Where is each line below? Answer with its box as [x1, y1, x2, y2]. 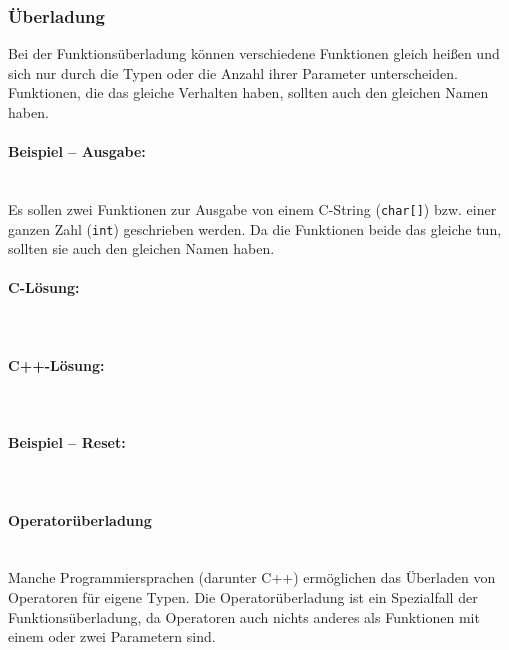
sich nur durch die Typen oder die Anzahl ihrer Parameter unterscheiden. [8, 62, 458, 83]
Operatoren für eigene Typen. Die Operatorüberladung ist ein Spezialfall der [8, 587, 478, 608]
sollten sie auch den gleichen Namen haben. [8, 238, 275, 259]
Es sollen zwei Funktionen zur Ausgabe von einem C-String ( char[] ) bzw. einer [8, 198, 497, 219]
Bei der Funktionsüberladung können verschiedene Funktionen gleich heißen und [8, 43, 500, 64]
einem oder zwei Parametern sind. [8, 626, 216, 647]
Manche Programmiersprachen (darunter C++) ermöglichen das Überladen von [8, 567, 496, 588]
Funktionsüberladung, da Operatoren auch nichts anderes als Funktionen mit [8, 606, 480, 627]
